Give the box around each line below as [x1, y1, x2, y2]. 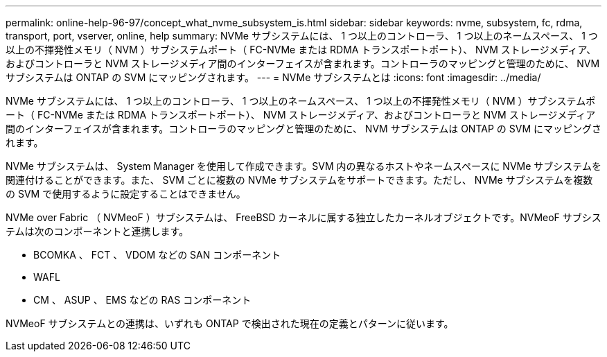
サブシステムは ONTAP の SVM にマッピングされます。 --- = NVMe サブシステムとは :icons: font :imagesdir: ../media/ [6, 71, 541, 83]
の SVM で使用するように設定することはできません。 [6, 188, 246, 200]
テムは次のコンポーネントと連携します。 [6, 225, 189, 237]
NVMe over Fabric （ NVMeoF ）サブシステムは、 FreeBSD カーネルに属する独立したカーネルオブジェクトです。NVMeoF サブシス [6, 211, 601, 223]
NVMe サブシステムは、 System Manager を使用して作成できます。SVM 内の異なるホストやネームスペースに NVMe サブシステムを [6, 160, 601, 172]
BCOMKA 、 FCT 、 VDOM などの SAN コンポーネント [33, 249, 281, 261]
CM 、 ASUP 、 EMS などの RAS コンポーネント [33, 294, 252, 306]
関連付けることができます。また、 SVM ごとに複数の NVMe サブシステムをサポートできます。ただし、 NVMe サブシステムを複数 [6, 174, 593, 186]
